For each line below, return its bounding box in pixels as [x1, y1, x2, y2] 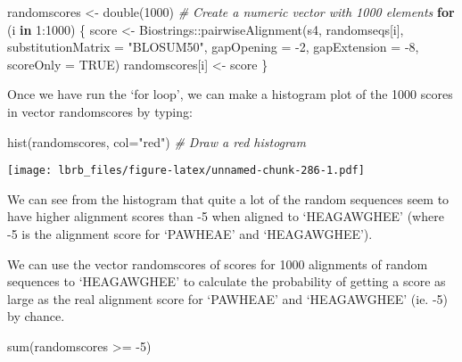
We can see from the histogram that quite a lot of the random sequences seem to [7, 189, 450, 208]
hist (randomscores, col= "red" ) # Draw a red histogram [7, 132, 306, 151]
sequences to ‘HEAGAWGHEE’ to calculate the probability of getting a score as [7, 272, 446, 291]
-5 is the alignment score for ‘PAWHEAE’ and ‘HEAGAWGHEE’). [7, 225, 373, 243]
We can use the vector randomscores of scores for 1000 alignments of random [7, 254, 428, 273]
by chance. [7, 307, 65, 325]
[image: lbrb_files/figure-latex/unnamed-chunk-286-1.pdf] [7, 164, 365, 177]
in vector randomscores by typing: [7, 102, 193, 120]
